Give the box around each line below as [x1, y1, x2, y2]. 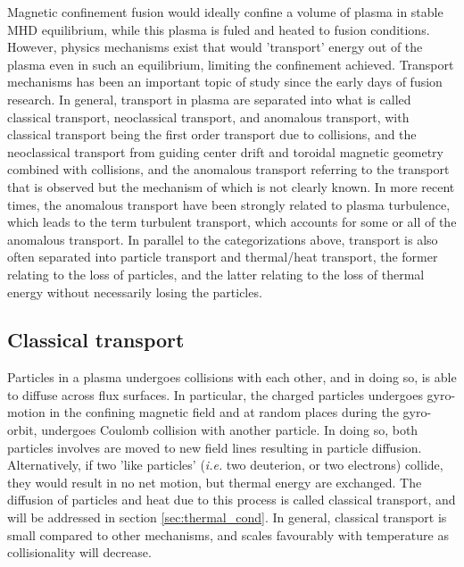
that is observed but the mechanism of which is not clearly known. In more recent [7, 177, 455, 196]
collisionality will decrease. [7, 543, 152, 562]
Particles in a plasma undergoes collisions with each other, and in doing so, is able [7, 368, 457, 387]
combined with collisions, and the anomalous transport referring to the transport [7, 160, 450, 179]
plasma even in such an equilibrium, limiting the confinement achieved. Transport [7, 54, 454, 73]
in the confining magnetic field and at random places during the [49, 403, 399, 421]
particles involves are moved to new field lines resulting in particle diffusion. [7, 438, 422, 456]
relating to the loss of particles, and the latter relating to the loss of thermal [7, 264, 425, 283]
